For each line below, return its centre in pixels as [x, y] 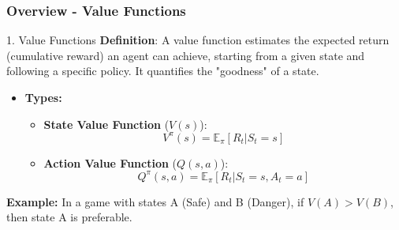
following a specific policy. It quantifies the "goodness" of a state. [163, 71]
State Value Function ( [106, 124]
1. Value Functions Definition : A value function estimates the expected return [198, 40]
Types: [43, 97]
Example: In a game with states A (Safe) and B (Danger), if [155, 201]
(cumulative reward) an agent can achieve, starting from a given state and [186, 55]
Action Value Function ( [110, 162]
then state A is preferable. [69, 217]
